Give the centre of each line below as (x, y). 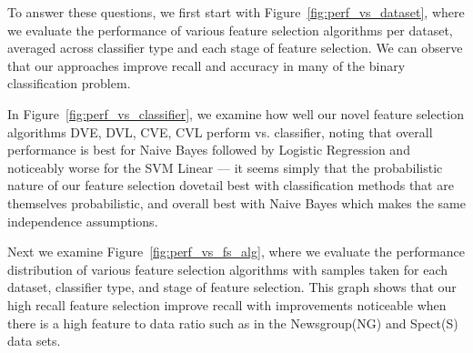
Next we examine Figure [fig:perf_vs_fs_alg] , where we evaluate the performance (236, 252)
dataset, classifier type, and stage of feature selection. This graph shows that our (232, 287)
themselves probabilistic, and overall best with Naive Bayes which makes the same (236, 202)
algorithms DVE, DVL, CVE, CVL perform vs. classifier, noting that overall (220, 131)
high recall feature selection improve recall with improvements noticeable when (227, 304)
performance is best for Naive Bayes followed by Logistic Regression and (209, 150)
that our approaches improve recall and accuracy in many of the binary (206, 65)
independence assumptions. (83, 221)
